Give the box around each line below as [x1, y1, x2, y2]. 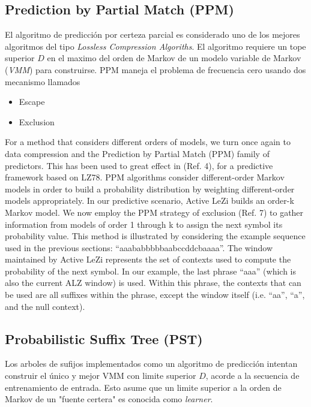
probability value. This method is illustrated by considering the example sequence [5, 230, 306, 242]
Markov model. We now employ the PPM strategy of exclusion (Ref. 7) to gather [5, 206, 304, 218]
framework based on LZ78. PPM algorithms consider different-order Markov [5, 171, 285, 183]
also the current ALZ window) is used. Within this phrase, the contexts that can [5, 276, 301, 289]
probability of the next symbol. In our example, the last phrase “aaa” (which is [5, 264, 296, 277]
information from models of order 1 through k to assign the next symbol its [5, 218, 283, 230]
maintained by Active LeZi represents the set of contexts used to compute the [5, 253, 291, 266]
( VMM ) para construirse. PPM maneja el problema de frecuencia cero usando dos [5, 63, 306, 76]
